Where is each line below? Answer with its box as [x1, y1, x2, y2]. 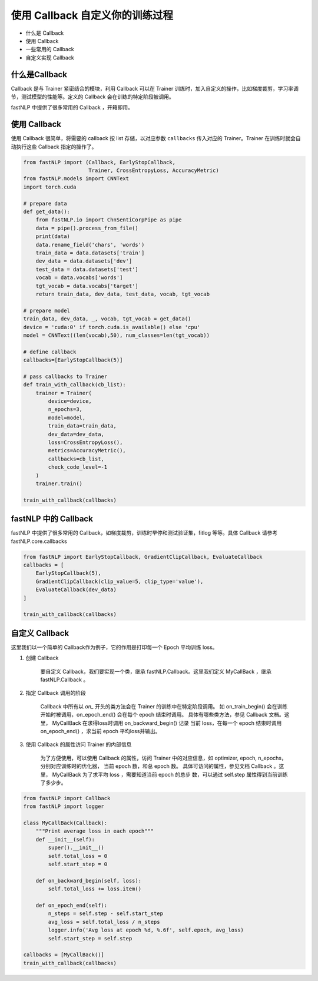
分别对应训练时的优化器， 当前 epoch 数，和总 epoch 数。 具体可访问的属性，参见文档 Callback [40, 763, 273, 770]
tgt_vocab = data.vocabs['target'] [35, 283, 138, 289]
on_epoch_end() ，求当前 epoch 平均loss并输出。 [40, 727, 161, 734]
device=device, [48, 398, 92, 405]
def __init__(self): [35, 836, 95, 843]
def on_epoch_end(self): [35, 902, 108, 909]
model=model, [48, 414, 86, 421]
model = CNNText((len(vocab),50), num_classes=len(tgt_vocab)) [23, 332, 210, 339]
